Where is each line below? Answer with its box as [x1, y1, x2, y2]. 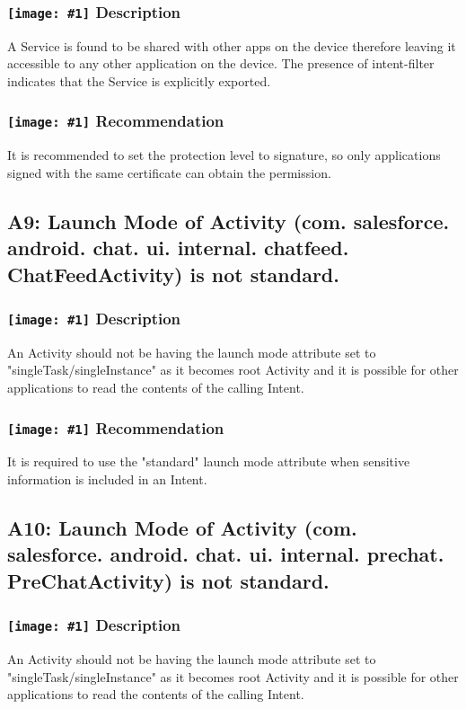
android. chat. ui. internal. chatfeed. [7, 234, 349, 261]
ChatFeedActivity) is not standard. [7, 260, 339, 288]
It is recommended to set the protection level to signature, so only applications [7, 146, 441, 164]
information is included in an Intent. [7, 470, 207, 489]
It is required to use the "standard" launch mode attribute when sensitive [7, 452, 410, 471]
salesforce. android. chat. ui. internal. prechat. [7, 540, 444, 568]
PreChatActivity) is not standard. [7, 566, 330, 594]
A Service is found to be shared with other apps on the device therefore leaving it [7, 36, 456, 55]
